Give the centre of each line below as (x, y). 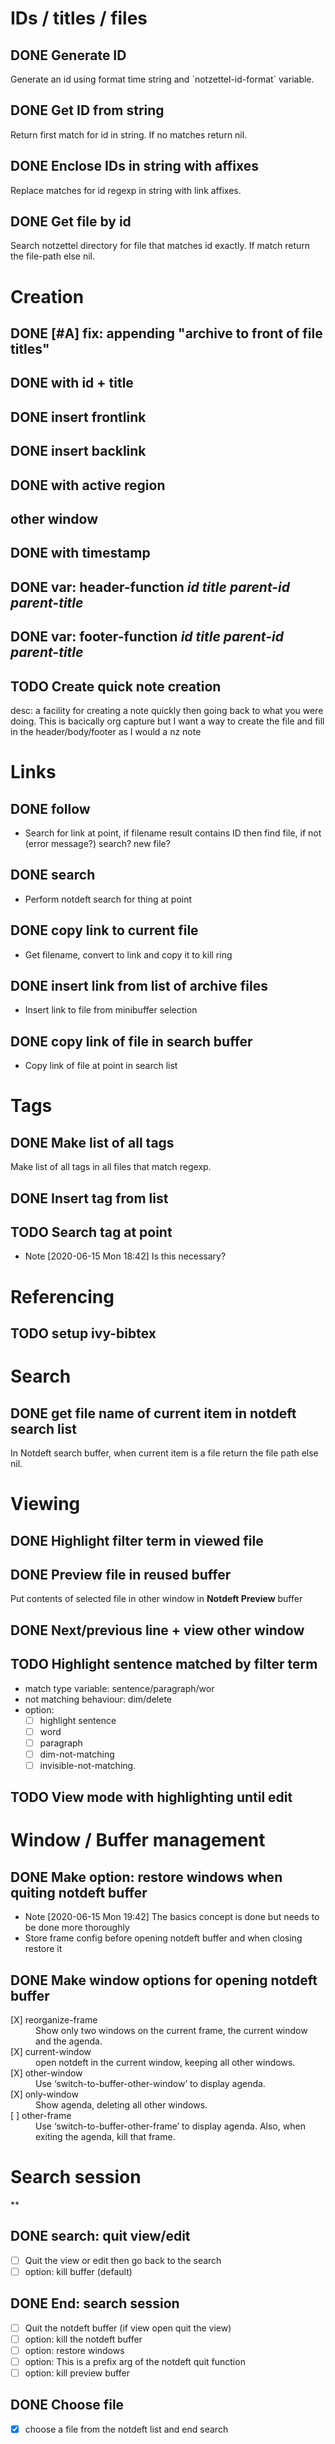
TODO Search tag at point (91, 1232)
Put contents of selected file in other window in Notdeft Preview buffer (156, 1599)
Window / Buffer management (138, 1840)
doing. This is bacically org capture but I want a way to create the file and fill (167, 721)
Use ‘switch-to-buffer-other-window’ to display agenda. (150, 2084)
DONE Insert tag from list (89, 1198)
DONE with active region (88, 485)
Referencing (62, 1296)
